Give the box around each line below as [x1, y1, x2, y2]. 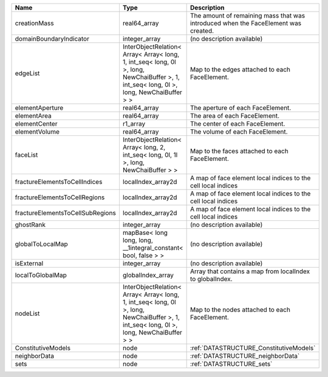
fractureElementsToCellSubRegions [15, 209, 117, 217]
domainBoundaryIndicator [15, 35, 89, 42]
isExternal [15, 259, 44, 267]
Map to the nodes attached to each [190, 305, 291, 314]
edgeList [15, 69, 40, 77]
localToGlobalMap [15, 271, 67, 279]
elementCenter [15, 120, 58, 127]
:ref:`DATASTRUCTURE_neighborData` [190, 352, 300, 360]
